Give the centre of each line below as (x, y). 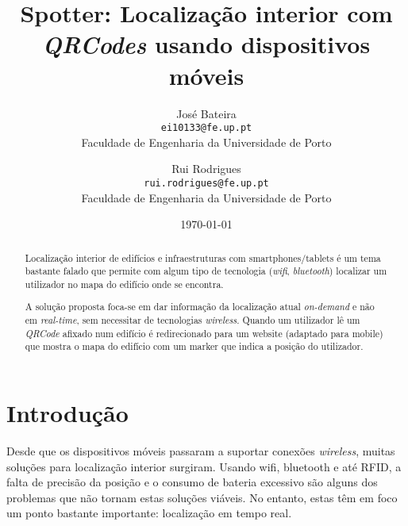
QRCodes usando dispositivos (206, 44)
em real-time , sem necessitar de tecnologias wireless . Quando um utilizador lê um (192, 320)
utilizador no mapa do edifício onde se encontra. (124, 284)
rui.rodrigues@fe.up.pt (206, 183)
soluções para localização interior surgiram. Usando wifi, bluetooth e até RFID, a (204, 466)
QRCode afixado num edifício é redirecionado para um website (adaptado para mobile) (204, 333)
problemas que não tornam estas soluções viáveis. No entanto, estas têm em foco (202, 497)
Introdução (67, 413)
